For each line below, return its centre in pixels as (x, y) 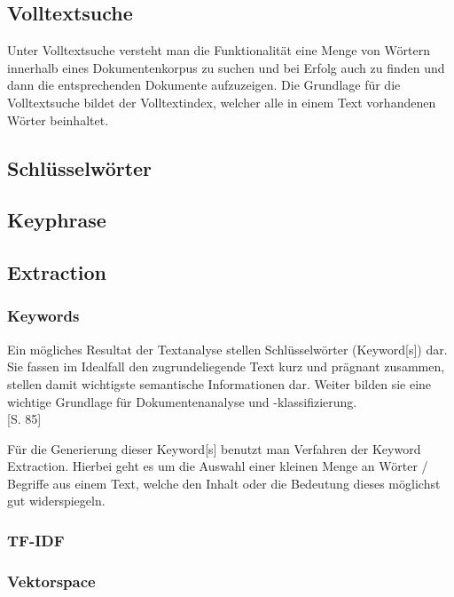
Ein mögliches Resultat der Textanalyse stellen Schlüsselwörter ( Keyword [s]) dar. (227, 349)
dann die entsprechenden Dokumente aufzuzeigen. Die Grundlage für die (204, 85)
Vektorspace (51, 581)
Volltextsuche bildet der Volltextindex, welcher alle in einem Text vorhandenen (222, 102)
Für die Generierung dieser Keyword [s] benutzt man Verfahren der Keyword (214, 448)
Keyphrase (57, 220)
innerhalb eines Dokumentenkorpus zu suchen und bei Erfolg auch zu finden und (226, 67)
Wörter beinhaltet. (58, 119)
